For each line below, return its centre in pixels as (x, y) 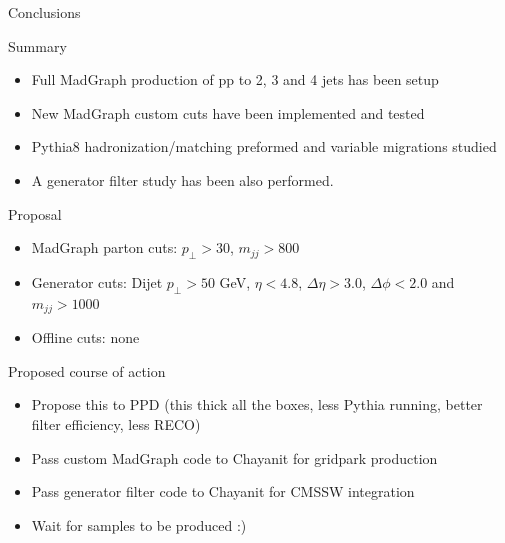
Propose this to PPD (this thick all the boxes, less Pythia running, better (257, 404)
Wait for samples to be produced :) (139, 524)
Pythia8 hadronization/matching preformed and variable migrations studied (264, 146)
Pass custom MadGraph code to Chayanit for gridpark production (234, 457)
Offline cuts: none (85, 337)
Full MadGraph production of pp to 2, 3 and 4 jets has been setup (235, 79)
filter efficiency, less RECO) (116, 423)
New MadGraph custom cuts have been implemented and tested (228, 112)
